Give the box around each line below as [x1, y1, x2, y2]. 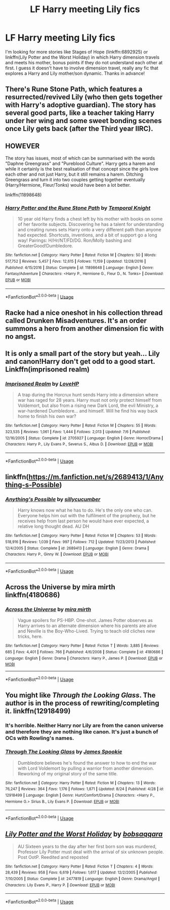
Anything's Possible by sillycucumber [5, 496, 101, 503]
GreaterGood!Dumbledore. [17, 243, 73, 249]
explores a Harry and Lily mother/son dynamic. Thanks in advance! [5, 70, 145, 76]
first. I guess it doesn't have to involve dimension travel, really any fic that [5, 65, 158, 71]
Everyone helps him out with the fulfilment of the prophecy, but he [17, 513, 156, 519]
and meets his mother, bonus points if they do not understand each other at [5, 59, 163, 65]
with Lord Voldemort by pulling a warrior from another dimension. [17, 765, 154, 771]
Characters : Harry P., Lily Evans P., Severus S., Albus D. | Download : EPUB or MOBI [5, 442, 153, 447]
